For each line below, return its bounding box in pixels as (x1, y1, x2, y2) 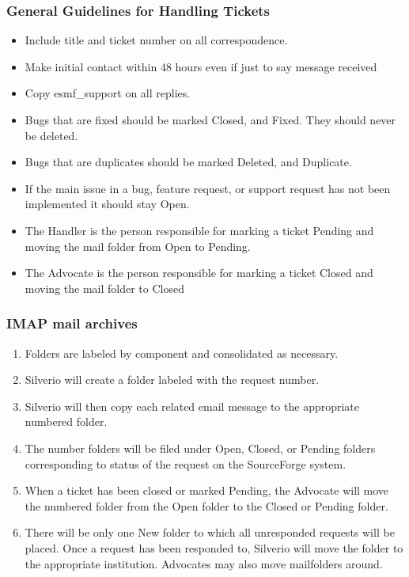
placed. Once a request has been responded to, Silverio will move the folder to (25, 539, 403, 556)
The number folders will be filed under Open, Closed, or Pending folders (25, 439, 376, 456)
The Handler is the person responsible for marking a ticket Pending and (25, 222, 374, 238)
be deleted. (25, 127, 78, 143)
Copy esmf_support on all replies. (25, 85, 191, 101)
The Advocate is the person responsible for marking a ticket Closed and (25, 264, 373, 281)
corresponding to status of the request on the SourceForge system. (25, 455, 347, 472)
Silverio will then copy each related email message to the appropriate (25, 397, 360, 414)
